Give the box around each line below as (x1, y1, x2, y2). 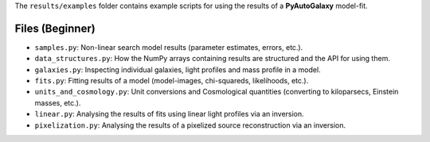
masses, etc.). (34, 98, 81, 107)
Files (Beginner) (14, 21, 96, 35)
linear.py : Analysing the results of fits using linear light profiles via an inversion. (34, 109, 304, 119)
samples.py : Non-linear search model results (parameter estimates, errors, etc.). (34, 42, 303, 52)
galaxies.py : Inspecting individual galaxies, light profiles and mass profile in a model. (34, 64, 322, 75)
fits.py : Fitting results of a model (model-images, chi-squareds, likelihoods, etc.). (34, 76, 309, 86)
